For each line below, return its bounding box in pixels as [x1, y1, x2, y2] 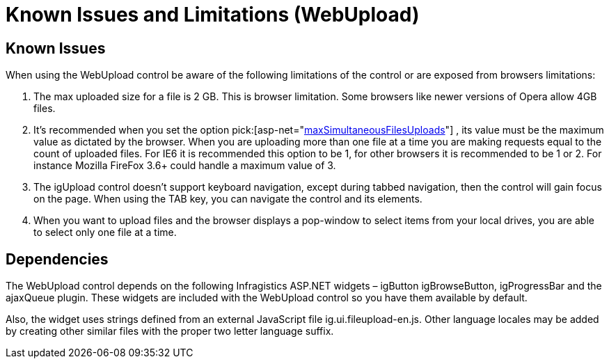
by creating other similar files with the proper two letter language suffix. [6, 325, 334, 338]
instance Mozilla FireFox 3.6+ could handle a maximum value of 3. [33, 159, 336, 172]
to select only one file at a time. [33, 226, 177, 239]
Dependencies [6, 250, 109, 268]
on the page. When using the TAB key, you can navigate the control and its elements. [33, 193, 422, 205]
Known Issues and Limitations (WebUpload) [6, 3, 420, 26]
